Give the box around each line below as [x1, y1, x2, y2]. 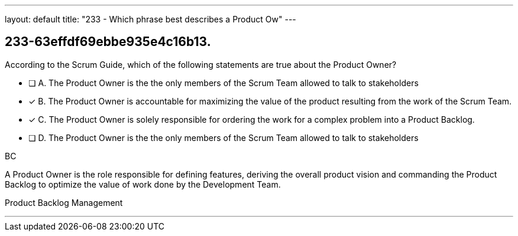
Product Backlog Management [5, 197, 123, 208]
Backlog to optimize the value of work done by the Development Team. [5, 179, 281, 189]
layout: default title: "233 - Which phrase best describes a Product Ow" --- [5, 14, 296, 24]
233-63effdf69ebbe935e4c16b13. [5, 34, 211, 50]
